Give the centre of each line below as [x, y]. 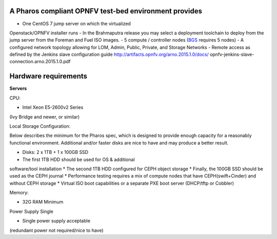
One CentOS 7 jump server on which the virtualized [76, 24]
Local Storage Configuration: [40, 126]
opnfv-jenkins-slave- [232, 54]
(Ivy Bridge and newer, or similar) [45, 117]
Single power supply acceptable [56, 221]
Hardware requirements [48, 76]
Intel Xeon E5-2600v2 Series [53, 107]
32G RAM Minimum [43, 202]
